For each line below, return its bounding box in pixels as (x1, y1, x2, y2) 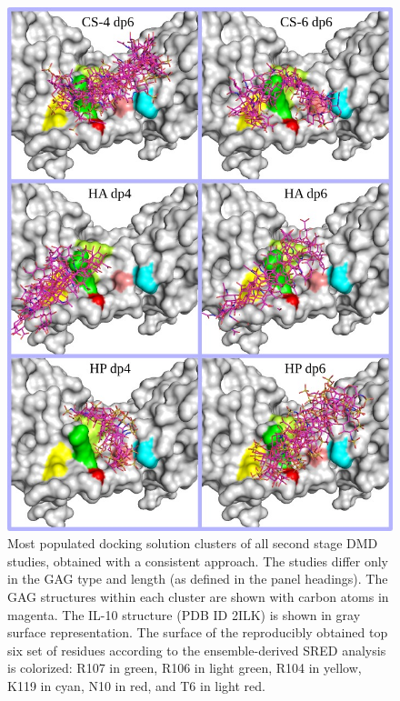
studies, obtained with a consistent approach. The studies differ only (7, 551, 388, 570)
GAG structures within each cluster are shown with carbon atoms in (7, 587, 389, 606)
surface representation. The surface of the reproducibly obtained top (7, 623, 388, 642)
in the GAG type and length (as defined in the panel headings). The (7, 569, 388, 588)
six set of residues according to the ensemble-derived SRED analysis (7, 640, 386, 659)
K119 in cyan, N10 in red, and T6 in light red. (7, 676, 265, 695)
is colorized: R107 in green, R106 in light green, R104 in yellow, (7, 658, 362, 677)
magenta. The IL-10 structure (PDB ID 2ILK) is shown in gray (7, 605, 361, 624)
